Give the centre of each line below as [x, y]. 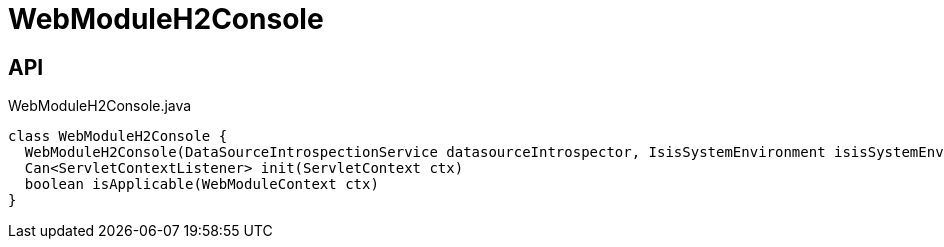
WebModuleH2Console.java [100, 106]
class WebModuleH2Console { [118, 136]
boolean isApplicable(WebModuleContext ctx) [201, 184]
